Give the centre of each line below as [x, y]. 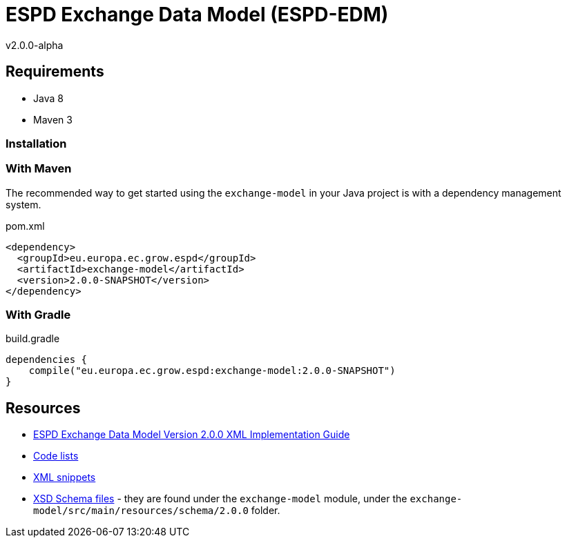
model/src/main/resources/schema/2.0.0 [141, 511]
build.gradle [33, 339]
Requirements [55, 72]
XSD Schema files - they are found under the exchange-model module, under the [220, 499]
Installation [36, 143]
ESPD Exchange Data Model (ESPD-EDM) [197, 14]
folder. [266, 511]
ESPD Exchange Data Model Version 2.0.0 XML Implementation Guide [192, 435]
